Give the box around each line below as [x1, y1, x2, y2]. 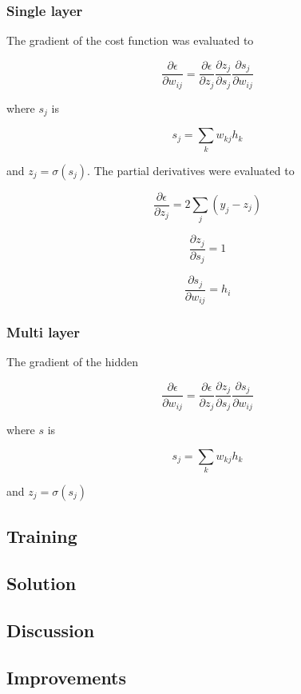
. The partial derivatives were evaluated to [87, 162, 295, 178]
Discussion [6, 617, 95, 642]
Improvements [6, 664, 127, 689]
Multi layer [6, 322, 80, 342]
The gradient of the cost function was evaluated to [6, 32, 254, 49]
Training [6, 524, 77, 548]
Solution [6, 571, 77, 596]
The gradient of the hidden [6, 353, 138, 370]
